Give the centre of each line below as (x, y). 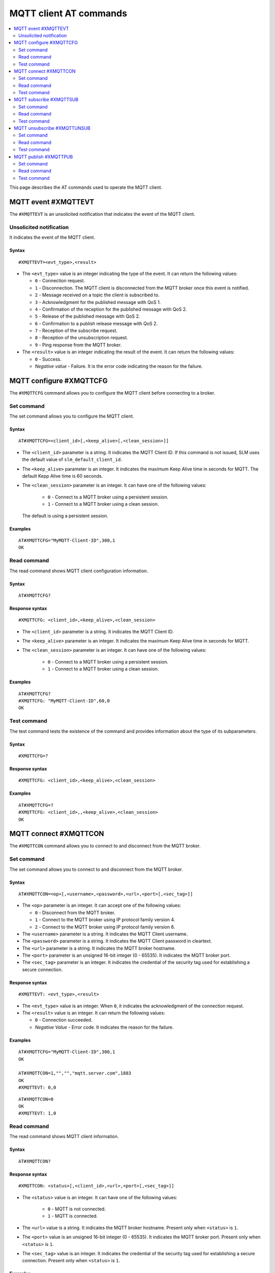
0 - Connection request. (60, 281)
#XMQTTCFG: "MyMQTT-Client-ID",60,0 (64, 701)
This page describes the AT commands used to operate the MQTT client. (86, 187)
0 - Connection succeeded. (64, 1020)
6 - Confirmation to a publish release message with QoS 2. (96, 323)
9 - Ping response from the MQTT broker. (78, 345)
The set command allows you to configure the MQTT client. (72, 416)
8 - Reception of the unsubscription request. (81, 338)
